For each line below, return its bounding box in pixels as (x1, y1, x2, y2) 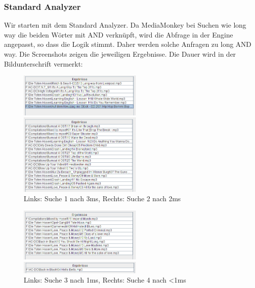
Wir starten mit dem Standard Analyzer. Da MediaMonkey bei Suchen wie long (4, 20, 247, 30)
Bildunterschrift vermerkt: (4, 58, 83, 69)
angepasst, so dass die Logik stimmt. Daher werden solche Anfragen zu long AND (4, 39, 252, 49)
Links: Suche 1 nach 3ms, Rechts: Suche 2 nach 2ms (24, 193, 181, 204)
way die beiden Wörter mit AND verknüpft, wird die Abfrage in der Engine (4, 29, 233, 39)
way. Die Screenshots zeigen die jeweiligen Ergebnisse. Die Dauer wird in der (4, 49, 236, 59)
